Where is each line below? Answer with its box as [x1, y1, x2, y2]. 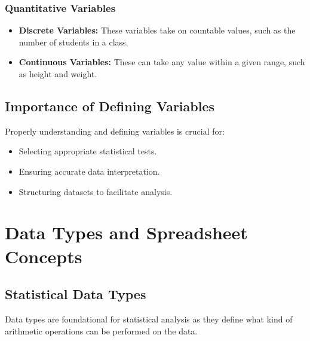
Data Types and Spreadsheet [5, 220, 248, 245]
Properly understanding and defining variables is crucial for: [5, 124, 225, 137]
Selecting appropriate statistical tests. [19, 145, 157, 157]
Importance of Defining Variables [5, 96, 215, 115]
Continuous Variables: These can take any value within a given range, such [19, 56, 305, 68]
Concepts [5, 243, 82, 268]
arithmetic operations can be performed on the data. [5, 324, 198, 337]
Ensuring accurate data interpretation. [19, 165, 160, 177]
